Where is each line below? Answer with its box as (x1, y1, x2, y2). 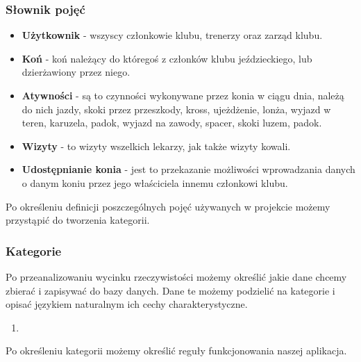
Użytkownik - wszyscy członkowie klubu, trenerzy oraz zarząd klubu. (22, 28, 323, 42)
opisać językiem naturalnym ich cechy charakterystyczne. (6, 297, 248, 311)
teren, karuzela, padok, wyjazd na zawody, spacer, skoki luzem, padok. (22, 115, 322, 130)
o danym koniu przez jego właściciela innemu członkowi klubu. (22, 175, 288, 190)
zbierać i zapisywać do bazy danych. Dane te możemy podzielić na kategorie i (6, 283, 335, 297)
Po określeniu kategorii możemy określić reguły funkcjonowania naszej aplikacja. (6, 343, 347, 358)
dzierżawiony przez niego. (22, 65, 131, 79)
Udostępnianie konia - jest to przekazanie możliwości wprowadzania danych (22, 162, 355, 176)
